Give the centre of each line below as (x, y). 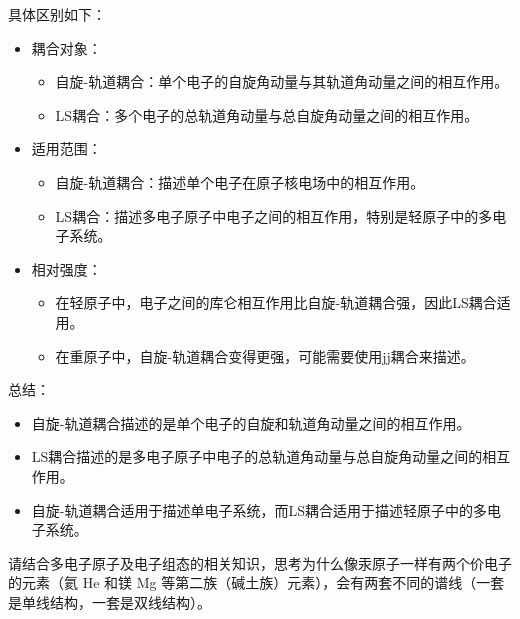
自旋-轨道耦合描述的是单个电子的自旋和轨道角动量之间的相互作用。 (251, 422)
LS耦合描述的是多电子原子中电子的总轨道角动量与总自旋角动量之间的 (257, 456)
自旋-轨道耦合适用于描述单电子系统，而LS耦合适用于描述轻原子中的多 (259, 509)
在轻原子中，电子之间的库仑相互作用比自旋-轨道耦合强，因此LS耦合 (276, 302)
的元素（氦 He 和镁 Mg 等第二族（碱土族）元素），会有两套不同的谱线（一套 (256, 582)
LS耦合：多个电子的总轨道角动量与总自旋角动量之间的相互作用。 (267, 114)
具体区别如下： (57, 14)
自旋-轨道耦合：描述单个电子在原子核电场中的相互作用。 (240, 181)
